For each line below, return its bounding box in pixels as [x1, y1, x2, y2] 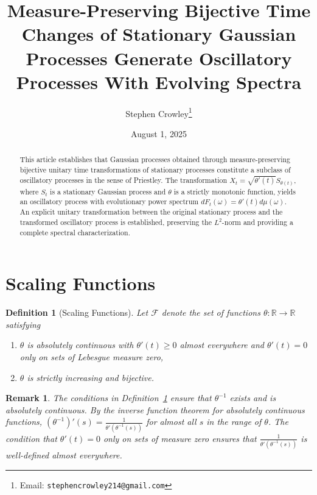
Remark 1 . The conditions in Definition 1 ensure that [5, 391, 212, 404]
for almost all [146, 415, 197, 428]
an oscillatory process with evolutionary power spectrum [19, 196, 199, 207]
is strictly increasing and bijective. [27, 371, 155, 383]
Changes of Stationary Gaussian [21, 21, 296, 46]
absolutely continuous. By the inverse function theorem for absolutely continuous [5, 403, 305, 416]
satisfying [5, 318, 41, 330]
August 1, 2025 [131, 127, 187, 140]
